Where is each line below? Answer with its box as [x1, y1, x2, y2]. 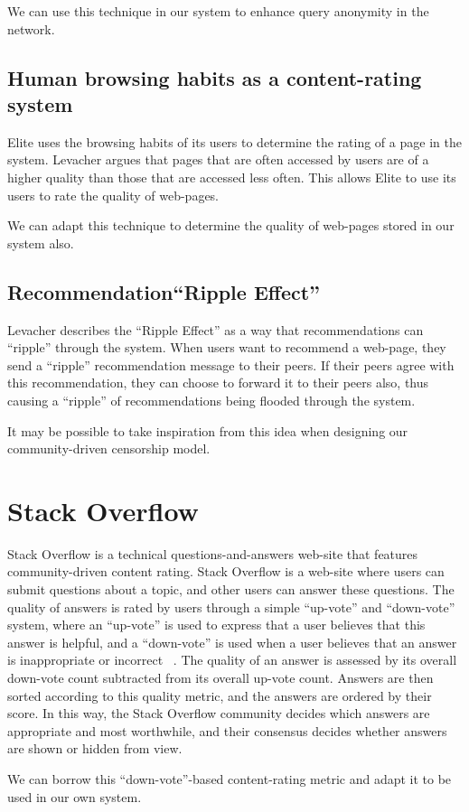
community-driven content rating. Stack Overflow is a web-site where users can [7, 562, 445, 581]
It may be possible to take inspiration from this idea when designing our [7, 421, 408, 440]
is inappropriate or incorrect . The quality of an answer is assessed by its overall [7, 650, 457, 669]
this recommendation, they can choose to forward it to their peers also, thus [7, 373, 429, 392]
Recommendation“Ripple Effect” [7, 277, 321, 305]
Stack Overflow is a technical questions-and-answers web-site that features [7, 544, 418, 563]
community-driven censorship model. [7, 439, 211, 458]
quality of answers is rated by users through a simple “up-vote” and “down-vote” [7, 597, 455, 616]
